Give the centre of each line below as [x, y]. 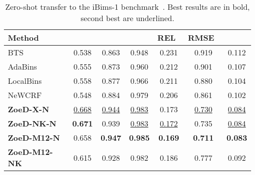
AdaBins [23, 66]
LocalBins [25, 81]
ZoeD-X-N [29, 109]
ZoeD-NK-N [32, 123]
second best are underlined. [127, 18]
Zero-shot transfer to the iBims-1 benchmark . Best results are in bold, [127, 7]
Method [24, 37]
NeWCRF [25, 95]
